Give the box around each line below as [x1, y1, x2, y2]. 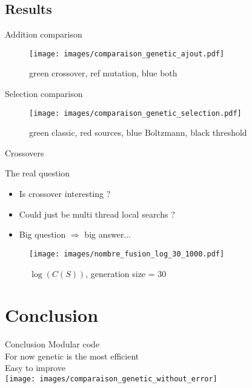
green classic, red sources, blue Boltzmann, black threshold [29, 126, 247, 139]
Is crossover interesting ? [19, 187, 111, 200]
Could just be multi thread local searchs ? [19, 207, 175, 220]
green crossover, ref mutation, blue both [29, 67, 177, 79]
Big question [19, 228, 66, 241]
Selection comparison [5, 87, 83, 100]
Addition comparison [5, 28, 82, 41]
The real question [5, 167, 70, 179]
